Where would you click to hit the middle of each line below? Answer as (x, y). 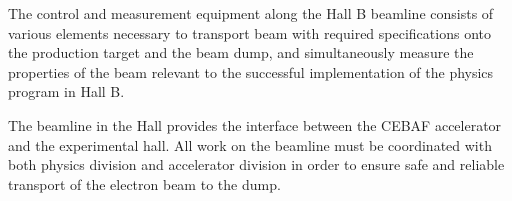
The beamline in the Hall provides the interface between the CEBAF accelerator (255, 124)
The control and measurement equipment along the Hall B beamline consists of (251, 13)
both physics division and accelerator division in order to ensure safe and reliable (256, 164)
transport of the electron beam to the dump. (144, 183)
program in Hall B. (66, 91)
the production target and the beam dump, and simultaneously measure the (241, 52)
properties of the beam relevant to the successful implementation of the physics (251, 71)
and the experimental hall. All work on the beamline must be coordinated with (250, 144)
